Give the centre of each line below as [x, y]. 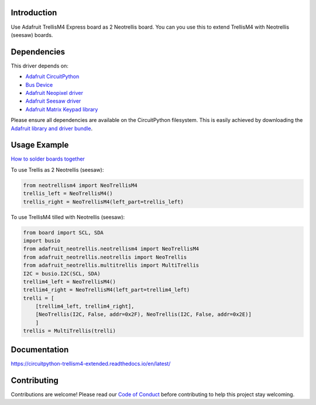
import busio [42, 241]
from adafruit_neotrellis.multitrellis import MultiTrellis [111, 266]
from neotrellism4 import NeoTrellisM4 [80, 185]
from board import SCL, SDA [63, 232]
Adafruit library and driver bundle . [52, 128]
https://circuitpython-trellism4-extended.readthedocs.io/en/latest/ [91, 363]
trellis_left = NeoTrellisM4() [68, 194]
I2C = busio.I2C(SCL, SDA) [62, 273]
